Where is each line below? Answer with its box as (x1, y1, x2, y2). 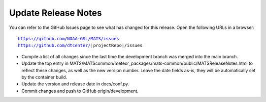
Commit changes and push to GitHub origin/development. (21, 88, 139, 94)
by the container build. (21, 74, 67, 80)
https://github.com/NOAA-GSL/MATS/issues (18, 36, 119, 41)
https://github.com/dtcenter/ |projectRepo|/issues (18, 43, 143, 49)
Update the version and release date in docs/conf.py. (21, 81, 129, 87)
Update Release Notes (9, 7, 102, 18)
